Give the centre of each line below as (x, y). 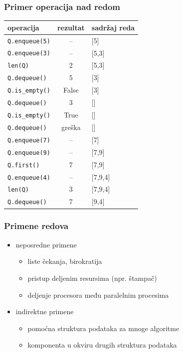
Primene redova (36, 226)
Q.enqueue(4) (29, 177)
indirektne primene (45, 311)
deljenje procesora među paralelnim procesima (98, 294)
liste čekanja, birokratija (65, 261)
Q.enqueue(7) (29, 140)
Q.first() (24, 165)
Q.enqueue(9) (29, 153)
